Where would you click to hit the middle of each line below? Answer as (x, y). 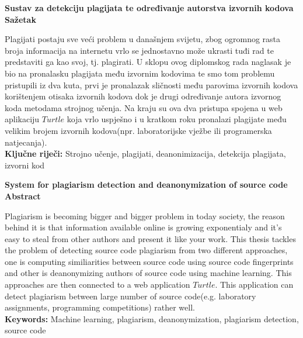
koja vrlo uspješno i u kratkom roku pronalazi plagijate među (177, 119)
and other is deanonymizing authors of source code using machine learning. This (148, 273)
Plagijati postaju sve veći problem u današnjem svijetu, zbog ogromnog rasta (143, 39)
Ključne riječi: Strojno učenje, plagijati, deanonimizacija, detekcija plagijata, (145, 154)
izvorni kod (25, 165)
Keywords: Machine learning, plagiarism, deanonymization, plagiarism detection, (152, 318)
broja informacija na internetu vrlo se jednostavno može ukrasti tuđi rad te (139, 50)
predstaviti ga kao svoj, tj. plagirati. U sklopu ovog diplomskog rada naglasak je (148, 62)
